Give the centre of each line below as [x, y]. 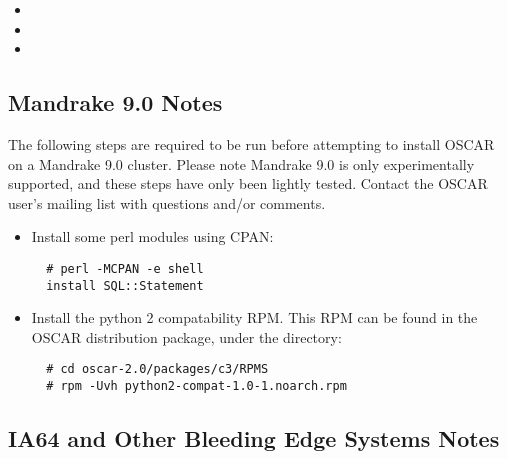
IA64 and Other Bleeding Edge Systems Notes [254, 438]
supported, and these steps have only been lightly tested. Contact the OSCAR [248, 183]
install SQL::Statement [125, 285]
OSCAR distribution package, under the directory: [186, 336]
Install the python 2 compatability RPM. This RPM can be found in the [254, 317]
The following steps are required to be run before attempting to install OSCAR [251, 143]
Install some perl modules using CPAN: [152, 236]
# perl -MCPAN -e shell [125, 268]
